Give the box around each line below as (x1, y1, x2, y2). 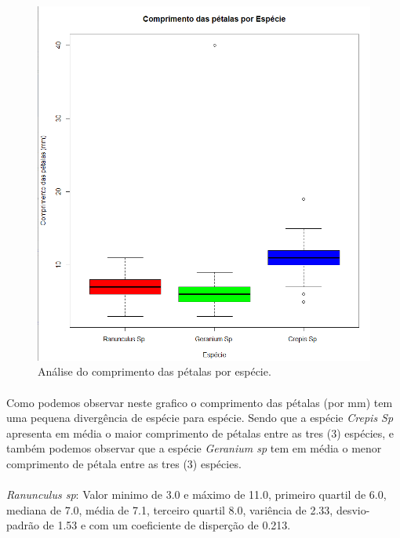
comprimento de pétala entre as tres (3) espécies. (6, 456, 242, 471)
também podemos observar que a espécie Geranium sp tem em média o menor (6, 440, 382, 456)
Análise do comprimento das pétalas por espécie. (38, 363, 271, 380)
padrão (6, 517, 40, 533)
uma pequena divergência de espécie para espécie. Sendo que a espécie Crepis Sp (6, 409, 394, 426)
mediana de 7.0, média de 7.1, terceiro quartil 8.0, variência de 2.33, (6, 501, 333, 518)
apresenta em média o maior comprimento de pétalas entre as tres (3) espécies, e (6, 424, 395, 441)
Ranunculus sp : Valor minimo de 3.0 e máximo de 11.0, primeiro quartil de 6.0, (6, 486, 387, 503)
